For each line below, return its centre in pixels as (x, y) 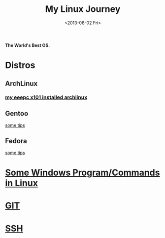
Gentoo (17, 113)
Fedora (16, 141)
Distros (20, 65)
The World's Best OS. (28, 45)
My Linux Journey (83, 9)
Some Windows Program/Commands (82, 173)
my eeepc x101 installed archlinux (46, 97)
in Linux (22, 183)
